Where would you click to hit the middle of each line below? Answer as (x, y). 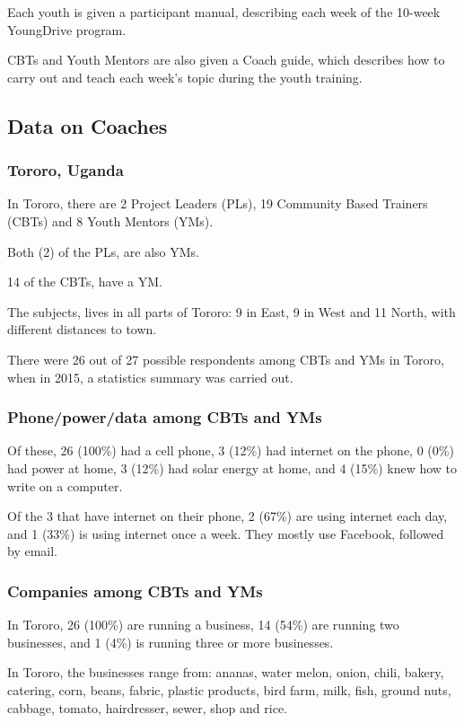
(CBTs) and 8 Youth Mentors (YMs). (110, 220)
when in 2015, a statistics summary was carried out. (150, 377)
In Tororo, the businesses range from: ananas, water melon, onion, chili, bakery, (226, 672)
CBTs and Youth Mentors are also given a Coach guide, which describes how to (226, 60)
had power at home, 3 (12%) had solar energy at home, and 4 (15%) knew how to (232, 467)
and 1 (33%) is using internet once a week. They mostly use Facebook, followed (226, 533)
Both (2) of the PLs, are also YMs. (103, 251)
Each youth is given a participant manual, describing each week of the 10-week (224, 12)
